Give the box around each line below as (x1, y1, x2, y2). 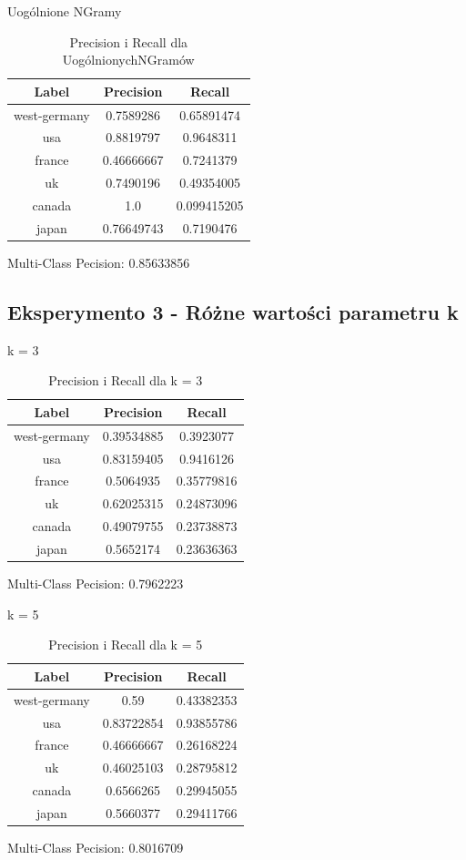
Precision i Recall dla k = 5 (48, 635, 203, 654)
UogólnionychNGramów (62, 50, 195, 69)
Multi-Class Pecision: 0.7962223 (7, 574, 184, 593)
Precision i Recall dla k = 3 (48, 371, 203, 390)
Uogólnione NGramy (7, 2, 122, 20)
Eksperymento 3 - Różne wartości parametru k (7, 297, 459, 325)
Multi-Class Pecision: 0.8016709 (7, 838, 184, 857)
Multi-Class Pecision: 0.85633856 (7, 252, 190, 271)
